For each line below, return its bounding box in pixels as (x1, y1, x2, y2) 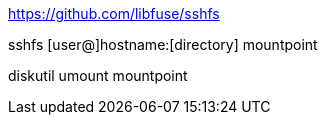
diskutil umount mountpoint (8, 67, 188, 84)
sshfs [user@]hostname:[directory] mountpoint (8, 36, 318, 53)
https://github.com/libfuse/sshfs (8, 5, 220, 22)
